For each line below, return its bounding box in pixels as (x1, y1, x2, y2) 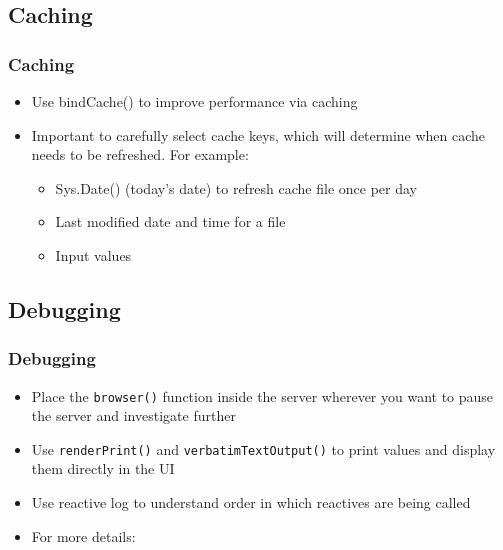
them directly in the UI (31, 458, 175, 479)
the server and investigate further (31, 405, 236, 426)
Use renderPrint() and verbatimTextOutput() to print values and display (31, 438, 496, 459)
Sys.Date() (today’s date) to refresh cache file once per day (55, 177, 418, 198)
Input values (55, 244, 132, 265)
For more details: (31, 525, 136, 546)
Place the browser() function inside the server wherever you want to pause (31, 385, 494, 406)
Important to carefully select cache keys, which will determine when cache (31, 124, 486, 145)
